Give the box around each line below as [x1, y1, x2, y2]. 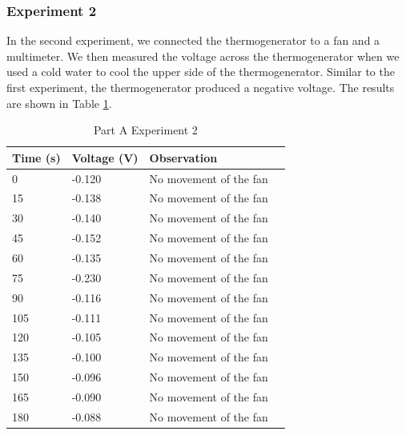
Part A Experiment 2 [93, 122, 198, 138]
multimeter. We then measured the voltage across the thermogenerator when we [6, 47, 400, 64]
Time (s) [12, 149, 61, 166]
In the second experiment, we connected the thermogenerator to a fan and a [6, 32, 380, 49]
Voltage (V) [71, 149, 139, 166]
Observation [149, 149, 218, 166]
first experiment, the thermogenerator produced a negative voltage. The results [6, 79, 395, 95]
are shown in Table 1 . [6, 94, 112, 111]
